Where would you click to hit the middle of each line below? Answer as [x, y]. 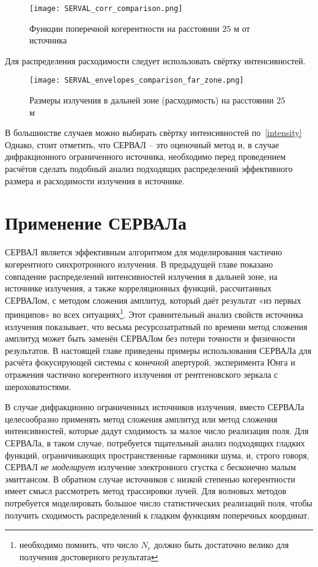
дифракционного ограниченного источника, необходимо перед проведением [146, 156]
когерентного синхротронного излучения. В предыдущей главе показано [139, 264]
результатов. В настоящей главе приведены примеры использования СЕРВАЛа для [158, 350]
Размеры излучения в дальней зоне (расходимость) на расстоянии [152, 100]
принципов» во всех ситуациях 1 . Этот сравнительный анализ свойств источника [154, 313]
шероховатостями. [38, 386]
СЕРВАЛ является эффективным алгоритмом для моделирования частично [144, 252]
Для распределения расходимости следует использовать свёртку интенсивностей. [155, 60]
